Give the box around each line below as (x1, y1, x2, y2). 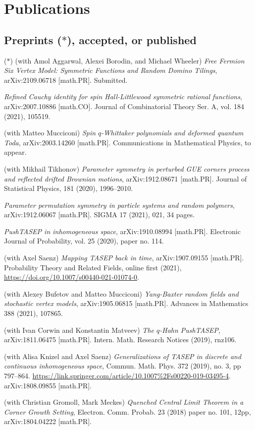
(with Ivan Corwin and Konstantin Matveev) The (4, 324, 154, 335)
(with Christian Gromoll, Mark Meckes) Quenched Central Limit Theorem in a (4, 397, 244, 407)
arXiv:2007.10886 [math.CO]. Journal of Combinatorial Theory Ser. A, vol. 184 (4, 101, 244, 111)
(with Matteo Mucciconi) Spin (4, 127, 96, 138)
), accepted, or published (67, 32, 197, 47)
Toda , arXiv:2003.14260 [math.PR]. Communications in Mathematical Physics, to (4, 137, 251, 147)
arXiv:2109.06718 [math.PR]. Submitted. (4, 74, 128, 85)
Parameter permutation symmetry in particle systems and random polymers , (4, 199, 235, 210)
